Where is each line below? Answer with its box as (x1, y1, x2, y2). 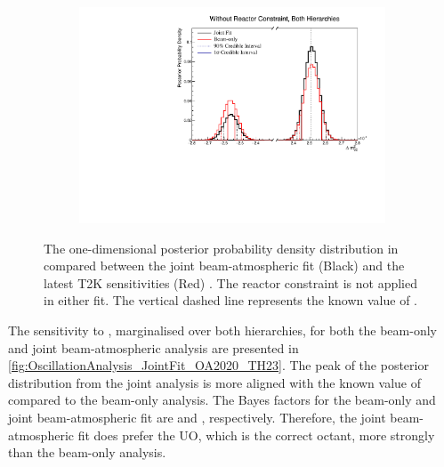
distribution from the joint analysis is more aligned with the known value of (8, 373, 422, 391)
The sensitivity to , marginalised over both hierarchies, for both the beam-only (8, 321, 437, 340)
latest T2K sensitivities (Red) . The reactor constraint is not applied (44, 273, 417, 292)
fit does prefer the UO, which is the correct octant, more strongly (77, 425, 435, 444)
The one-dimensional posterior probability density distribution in (44, 238, 399, 257)
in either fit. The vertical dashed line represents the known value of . (44, 291, 417, 310)
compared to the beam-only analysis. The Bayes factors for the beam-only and (8, 391, 436, 409)
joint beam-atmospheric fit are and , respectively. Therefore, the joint (8, 408, 386, 427)
